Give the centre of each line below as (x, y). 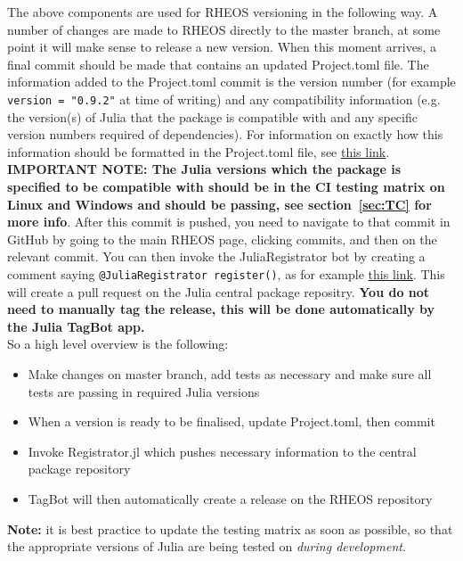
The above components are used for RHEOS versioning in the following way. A (223, 12)
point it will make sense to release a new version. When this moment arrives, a (222, 47)
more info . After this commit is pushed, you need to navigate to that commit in (229, 222)
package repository (79, 469)
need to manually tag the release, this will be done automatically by (221, 309)
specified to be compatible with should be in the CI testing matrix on (226, 186)
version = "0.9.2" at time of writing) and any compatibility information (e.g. (224, 99)
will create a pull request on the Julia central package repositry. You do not (219, 291)
